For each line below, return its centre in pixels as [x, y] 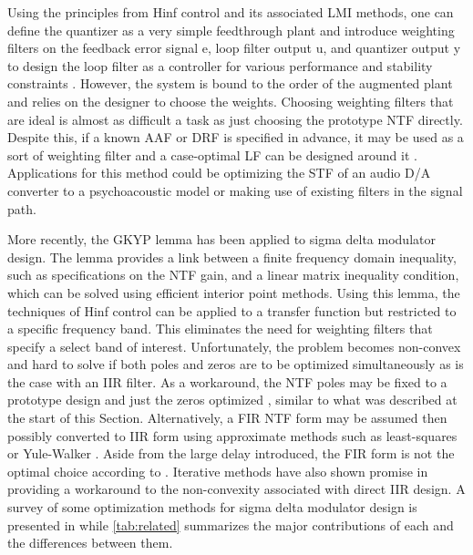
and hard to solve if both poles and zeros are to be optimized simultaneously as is [236, 364]
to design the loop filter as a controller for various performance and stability [220, 65]
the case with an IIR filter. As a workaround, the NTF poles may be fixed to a [227, 381]
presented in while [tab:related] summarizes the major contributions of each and [231, 524]
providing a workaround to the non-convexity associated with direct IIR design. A [236, 489]
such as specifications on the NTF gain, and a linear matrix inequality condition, [233, 275]
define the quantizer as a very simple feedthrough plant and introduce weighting [231, 30]
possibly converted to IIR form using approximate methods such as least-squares [232, 435]
